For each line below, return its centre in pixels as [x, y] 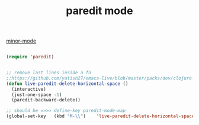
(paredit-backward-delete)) [46, 100]
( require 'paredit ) [30, 57]
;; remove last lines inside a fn [49, 73]
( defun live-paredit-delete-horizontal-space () [67, 84]
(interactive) [29, 89]
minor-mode [21, 41]
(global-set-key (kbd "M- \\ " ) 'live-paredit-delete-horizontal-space [100, 116]
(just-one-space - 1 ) [37, 95]
